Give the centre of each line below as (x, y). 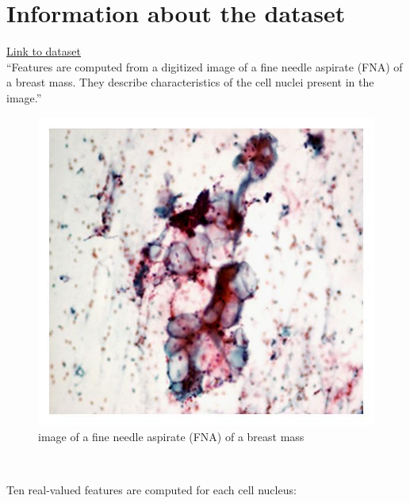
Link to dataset (44, 51)
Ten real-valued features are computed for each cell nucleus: (151, 489)
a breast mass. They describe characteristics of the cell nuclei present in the (190, 82)
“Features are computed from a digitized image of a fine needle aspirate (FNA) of (205, 66)
